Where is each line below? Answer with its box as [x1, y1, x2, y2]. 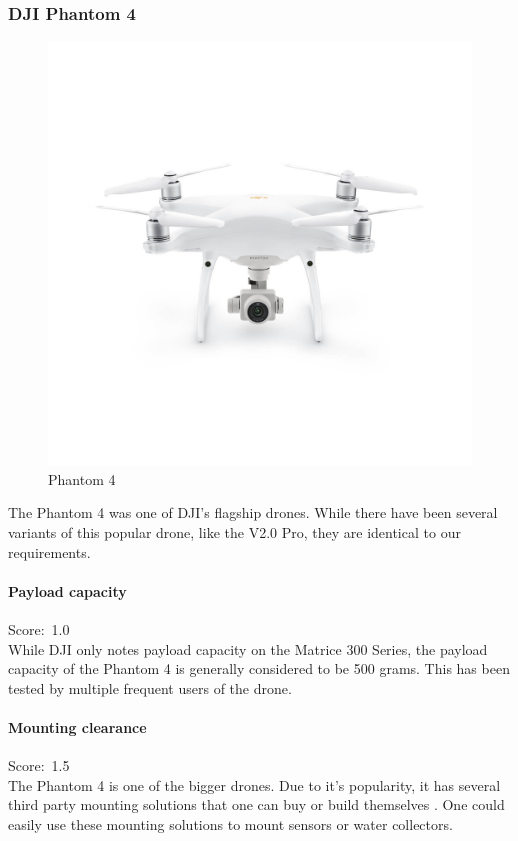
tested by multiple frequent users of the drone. [8, 677, 292, 698]
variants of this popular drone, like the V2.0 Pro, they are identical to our [8, 522, 461, 542]
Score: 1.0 [8, 618, 70, 639]
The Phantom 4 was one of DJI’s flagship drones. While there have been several [8, 502, 498, 523]
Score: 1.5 [8, 755, 70, 776]
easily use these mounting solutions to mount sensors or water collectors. [8, 813, 453, 834]
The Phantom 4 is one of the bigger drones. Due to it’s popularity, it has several [8, 774, 501, 795]
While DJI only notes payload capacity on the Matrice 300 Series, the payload [8, 638, 488, 659]
